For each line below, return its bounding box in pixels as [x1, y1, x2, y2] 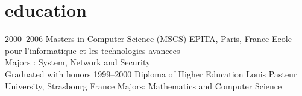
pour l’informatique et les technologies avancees [5, 44, 180, 56]
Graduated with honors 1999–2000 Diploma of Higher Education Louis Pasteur [5, 67, 297, 80]
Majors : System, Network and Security [5, 56, 151, 68]
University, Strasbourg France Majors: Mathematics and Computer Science [5, 79, 282, 92]
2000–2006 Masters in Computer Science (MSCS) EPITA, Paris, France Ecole [5, 32, 292, 45]
